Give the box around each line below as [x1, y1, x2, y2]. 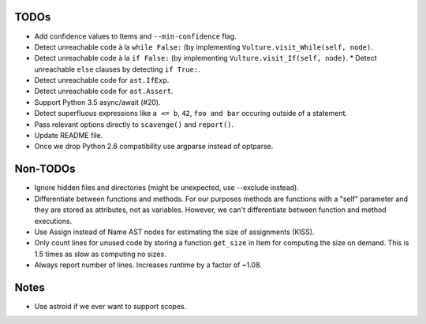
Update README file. [34, 131, 103, 140]
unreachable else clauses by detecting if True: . [34, 64, 200, 74]
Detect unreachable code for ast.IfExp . [34, 76, 170, 85]
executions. [34, 216, 73, 225]
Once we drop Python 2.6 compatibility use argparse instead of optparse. [34, 142, 274, 151]
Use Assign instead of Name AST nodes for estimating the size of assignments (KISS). [34, 227, 315, 236]
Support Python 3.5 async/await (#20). [34, 97, 161, 106]
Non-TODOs [14, 162, 76, 176]
